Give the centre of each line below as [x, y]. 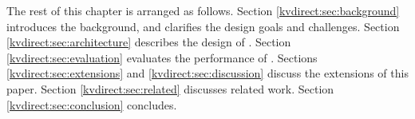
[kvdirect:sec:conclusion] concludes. [92, 104]
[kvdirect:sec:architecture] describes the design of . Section [149, 42]
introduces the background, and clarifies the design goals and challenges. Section [203, 26]
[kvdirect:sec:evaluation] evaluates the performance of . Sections [162, 57]
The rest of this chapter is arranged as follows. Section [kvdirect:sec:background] [203, 10]
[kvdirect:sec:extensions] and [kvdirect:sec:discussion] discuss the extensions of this [207, 73]
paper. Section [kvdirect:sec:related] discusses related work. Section [170, 88]
